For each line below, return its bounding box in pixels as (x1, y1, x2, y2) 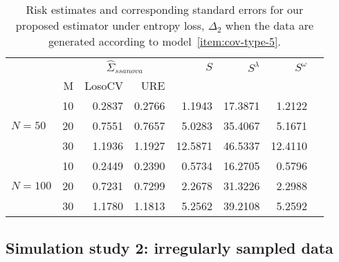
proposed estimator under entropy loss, (15, 17, 205, 33)
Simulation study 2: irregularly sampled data (6, 236, 333, 258)
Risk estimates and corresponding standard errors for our (26, 1, 304, 17)
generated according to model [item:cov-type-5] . (48, 33, 281, 49)
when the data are (225, 17, 314, 33)
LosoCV (84, 77, 124, 94)
